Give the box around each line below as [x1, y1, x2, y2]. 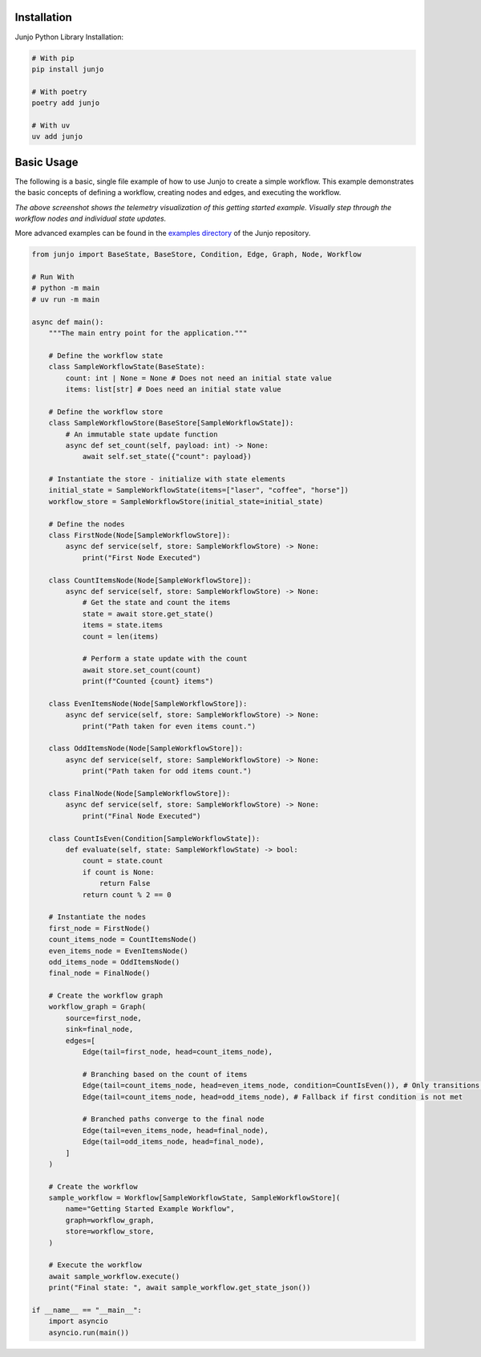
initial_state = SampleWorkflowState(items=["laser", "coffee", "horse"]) [48, 486, 349, 495]
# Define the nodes [48, 519, 126, 529]
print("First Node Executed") [82, 553, 201, 562]
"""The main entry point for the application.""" [48, 329, 248, 338]
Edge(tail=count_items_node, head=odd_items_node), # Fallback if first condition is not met [82, 1092, 463, 1101]
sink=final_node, [65, 1025, 134, 1034]
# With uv [31, 120, 71, 130]
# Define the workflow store [48, 407, 164, 416]
